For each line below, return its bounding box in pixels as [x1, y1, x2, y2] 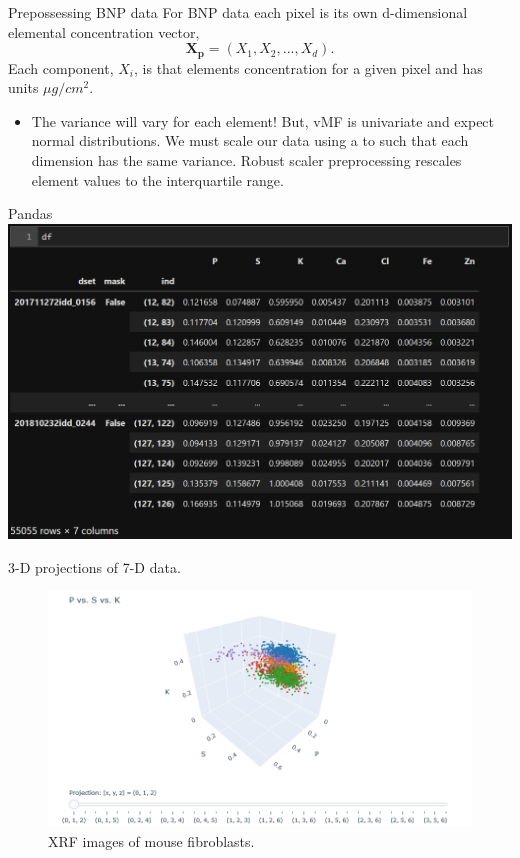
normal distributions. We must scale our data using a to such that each [31, 130, 469, 151]
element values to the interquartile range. [31, 169, 284, 190]
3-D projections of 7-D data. [8, 556, 181, 577]
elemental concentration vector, [8, 21, 200, 42]
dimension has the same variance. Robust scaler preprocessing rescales [31, 150, 462, 171]
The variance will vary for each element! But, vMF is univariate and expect [31, 110, 495, 131]
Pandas [8, 203, 53, 224]
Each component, [8, 57, 114, 78]
